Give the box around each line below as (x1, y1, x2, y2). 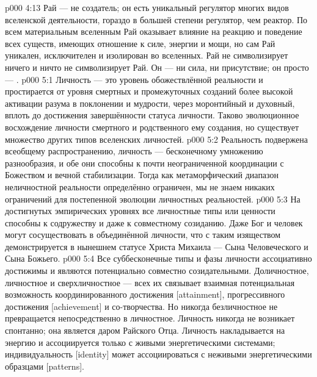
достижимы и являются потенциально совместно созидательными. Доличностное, (5, 264, 309, 277)
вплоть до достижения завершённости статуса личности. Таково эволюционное (5, 109, 299, 121)
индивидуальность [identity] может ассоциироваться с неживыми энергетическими (5, 348, 312, 361)
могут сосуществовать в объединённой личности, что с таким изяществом (5, 228, 281, 241)
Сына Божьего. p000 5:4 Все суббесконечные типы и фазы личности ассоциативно (5, 252, 312, 265)
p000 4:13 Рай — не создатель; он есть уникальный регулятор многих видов (5, 1, 289, 13)
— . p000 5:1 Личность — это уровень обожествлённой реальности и (5, 73, 263, 85)
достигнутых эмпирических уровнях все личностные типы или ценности (5, 204, 275, 217)
